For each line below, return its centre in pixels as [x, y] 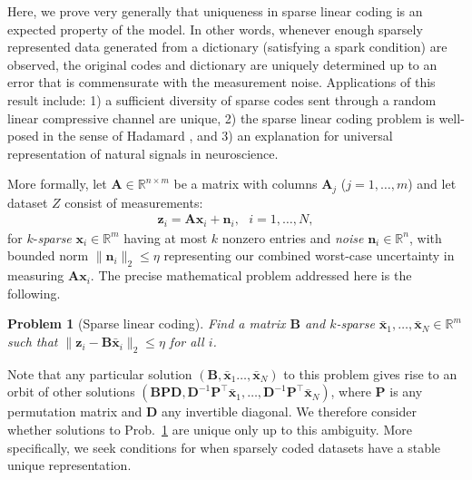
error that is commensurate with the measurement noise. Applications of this [221, 82]
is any [406, 392]
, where [351, 392]
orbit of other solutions [71, 392]
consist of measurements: [134, 202]
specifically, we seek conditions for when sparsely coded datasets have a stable [224, 447]
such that [33, 342]
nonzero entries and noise [293, 237]
